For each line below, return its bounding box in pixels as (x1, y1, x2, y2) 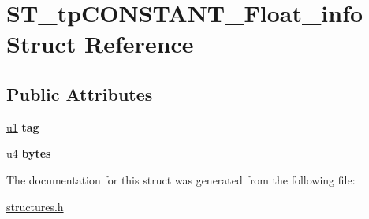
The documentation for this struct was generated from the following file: (6, 171, 356, 187)
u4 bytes (6, 145, 51, 161)
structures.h (6, 198, 64, 214)
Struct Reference (6, 28, 194, 60)
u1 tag (6, 118, 39, 135)
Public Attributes (6, 81, 153, 106)
